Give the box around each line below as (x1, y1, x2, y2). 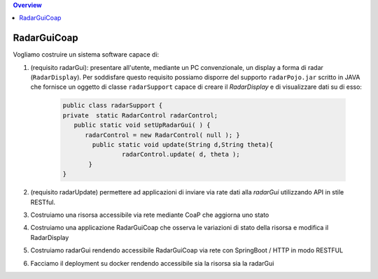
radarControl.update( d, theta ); (121, 150, 241, 159)
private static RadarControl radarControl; (62, 111, 218, 119)
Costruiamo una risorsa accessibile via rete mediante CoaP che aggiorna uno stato (30, 210, 269, 219)
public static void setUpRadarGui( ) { (73, 121, 211, 129)
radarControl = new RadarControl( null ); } (85, 131, 241, 139)
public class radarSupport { (62, 101, 163, 110)
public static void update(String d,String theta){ (92, 141, 274, 149)
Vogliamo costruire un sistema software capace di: (13, 50, 160, 59)
